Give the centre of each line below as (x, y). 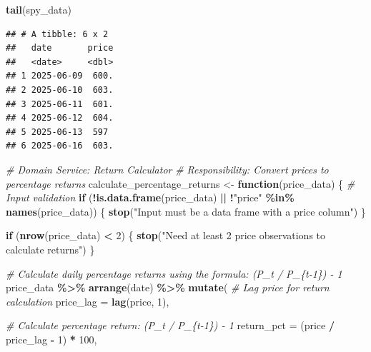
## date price (60, 48)
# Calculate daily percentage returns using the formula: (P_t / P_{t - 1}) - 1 (174, 273)
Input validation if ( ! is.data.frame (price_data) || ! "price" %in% (150, 197)
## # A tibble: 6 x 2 (57, 34)
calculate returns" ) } (50, 249)
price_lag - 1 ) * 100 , (51, 339)
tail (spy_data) (39, 9)
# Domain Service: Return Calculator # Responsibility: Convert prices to (167, 169)
